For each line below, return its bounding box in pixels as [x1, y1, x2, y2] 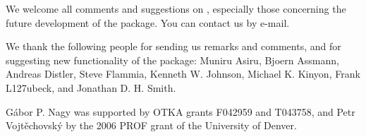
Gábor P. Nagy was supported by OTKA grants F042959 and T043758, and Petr [6, 104, 355, 119]
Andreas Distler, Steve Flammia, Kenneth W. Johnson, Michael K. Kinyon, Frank [6, 66, 360, 81]
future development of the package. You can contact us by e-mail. [6, 15, 290, 30]
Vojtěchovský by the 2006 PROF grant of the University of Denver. [6, 118, 297, 133]
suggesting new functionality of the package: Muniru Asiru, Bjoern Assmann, [6, 52, 339, 67]
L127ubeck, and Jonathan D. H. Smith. [6, 80, 176, 95]
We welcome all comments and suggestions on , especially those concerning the [6, 1, 346, 16]
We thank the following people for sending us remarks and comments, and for [6, 39, 341, 54]
